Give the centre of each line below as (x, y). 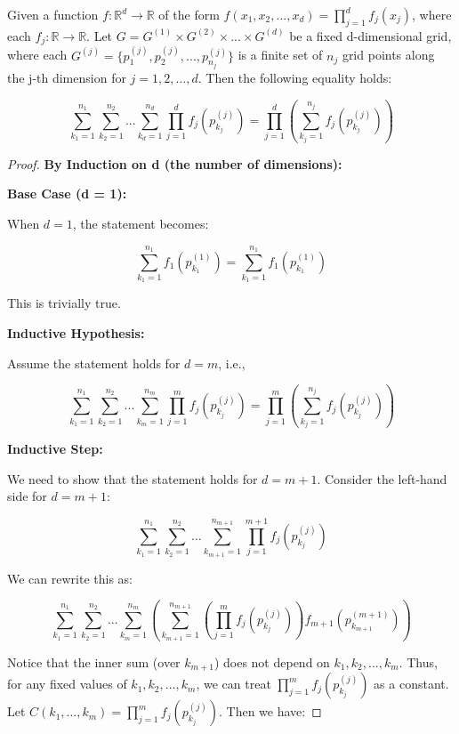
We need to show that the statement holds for (133, 478)
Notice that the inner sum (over (94, 661)
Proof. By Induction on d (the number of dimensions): (175, 163)
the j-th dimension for (67, 78)
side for (27, 496)
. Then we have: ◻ (270, 711)
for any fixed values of (67, 684)
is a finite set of (280, 55)
